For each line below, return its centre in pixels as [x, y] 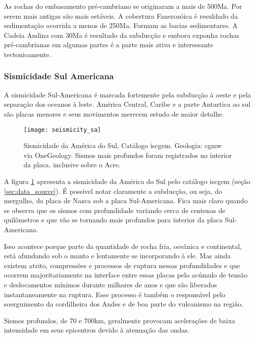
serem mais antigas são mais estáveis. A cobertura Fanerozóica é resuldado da [121, 15]
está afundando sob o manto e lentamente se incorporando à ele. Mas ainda [117, 256]
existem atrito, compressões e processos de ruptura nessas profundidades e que [122, 265]
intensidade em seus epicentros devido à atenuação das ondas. [97, 330]
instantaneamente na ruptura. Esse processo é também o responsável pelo [115, 294]
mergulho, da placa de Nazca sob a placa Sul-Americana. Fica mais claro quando [126, 200]
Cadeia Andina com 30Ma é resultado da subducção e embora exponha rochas [122, 35]
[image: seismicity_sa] [62, 130]
